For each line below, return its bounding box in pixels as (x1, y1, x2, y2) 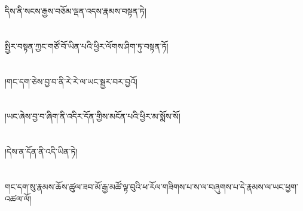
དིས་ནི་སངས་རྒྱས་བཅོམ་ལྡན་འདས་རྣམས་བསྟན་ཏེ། (5, 5, 146, 17)
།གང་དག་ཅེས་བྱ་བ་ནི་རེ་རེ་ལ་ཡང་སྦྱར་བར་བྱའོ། (5, 75, 137, 87)
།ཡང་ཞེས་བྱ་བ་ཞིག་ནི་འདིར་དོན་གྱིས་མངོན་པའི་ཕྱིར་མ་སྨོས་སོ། (5, 110, 180, 123)
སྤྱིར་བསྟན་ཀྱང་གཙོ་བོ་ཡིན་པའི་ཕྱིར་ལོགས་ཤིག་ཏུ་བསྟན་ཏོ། (5, 39, 169, 52)
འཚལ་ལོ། (5, 192, 32, 204)
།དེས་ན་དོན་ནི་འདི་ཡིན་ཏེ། (5, 145, 78, 158)
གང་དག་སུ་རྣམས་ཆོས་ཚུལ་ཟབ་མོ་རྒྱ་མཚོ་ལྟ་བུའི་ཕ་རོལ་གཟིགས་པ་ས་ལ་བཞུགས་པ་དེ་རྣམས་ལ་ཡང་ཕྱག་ (5, 180, 299, 192)
